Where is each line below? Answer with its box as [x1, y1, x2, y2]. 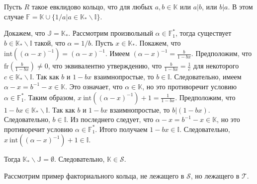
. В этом [228, 1, 253, 11]
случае [4, 11, 24, 21]
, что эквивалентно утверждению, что [48, 61, 162, 71]
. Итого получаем [95, 123, 148, 134]
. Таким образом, [24, 92, 76, 102]
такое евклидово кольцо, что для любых [31, 1, 153, 11]
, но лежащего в [190, 170, 240, 181]
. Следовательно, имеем [170, 71, 242, 82]
